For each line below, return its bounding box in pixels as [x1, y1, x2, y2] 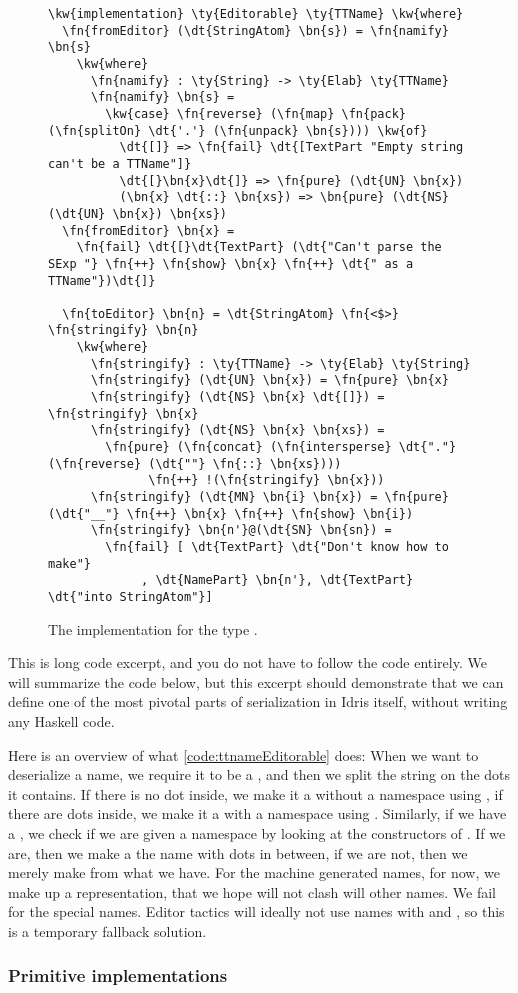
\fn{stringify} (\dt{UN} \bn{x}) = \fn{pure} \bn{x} [90, 373, 449, 388]
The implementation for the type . [48, 618, 258, 639]
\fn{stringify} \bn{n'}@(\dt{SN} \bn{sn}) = [90, 523, 392, 538]
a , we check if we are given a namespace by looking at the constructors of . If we [8, 822, 506, 843]
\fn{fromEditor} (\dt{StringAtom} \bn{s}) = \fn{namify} [62, 23, 449, 38]
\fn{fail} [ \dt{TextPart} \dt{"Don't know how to [105, 540, 449, 554]
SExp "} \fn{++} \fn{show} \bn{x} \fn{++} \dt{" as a [48, 256, 414, 271]
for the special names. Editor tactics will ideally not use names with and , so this [8, 901, 505, 922]
